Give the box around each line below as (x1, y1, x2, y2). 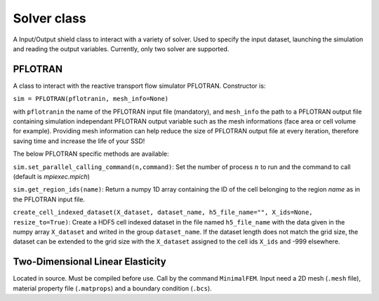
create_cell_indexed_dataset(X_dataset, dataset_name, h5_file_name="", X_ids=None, (13, 208, 313, 217)
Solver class (13, 11, 87, 26)
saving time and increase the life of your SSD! (13, 137, 145, 145)
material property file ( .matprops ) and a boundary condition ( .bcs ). (13, 284, 212, 293)
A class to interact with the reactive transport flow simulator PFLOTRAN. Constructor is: (13, 81, 266, 90)
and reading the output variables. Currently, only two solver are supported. (13, 44, 230, 53)
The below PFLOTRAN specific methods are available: (13, 149, 169, 158)
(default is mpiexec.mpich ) (13, 172, 91, 180)
